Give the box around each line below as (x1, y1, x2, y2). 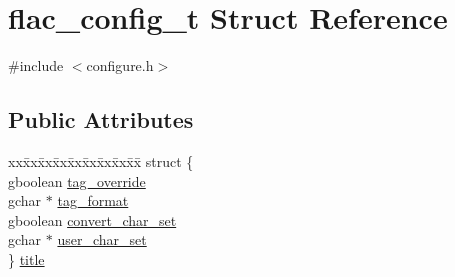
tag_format (57, 190, 129, 211)
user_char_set (57, 229, 147, 250)
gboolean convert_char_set (8, 209, 177, 230)
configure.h (86, 55, 154, 76)
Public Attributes (8, 104, 194, 135)
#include (8, 55, 64, 76)
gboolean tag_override (8, 170, 146, 191)
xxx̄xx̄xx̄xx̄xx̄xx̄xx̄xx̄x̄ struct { (8, 150, 194, 171)
